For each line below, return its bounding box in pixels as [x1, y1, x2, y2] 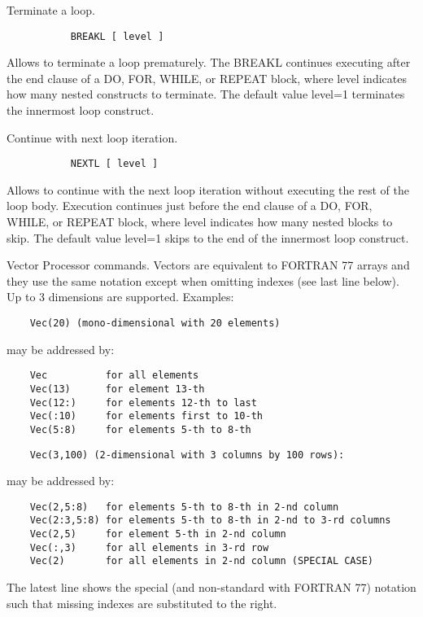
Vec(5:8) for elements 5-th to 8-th [29, 423, 251, 435]
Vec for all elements [29, 370, 199, 382]
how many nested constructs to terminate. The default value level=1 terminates [7, 85, 405, 103]
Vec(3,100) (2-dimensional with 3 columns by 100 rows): [29, 449, 345, 461]
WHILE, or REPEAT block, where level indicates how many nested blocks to [7, 213, 393, 230]
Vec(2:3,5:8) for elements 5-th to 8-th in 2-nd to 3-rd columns [29, 514, 391, 527]
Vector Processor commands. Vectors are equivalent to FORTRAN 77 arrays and [7, 256, 410, 273]
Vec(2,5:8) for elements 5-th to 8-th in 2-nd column [29, 501, 339, 513]
